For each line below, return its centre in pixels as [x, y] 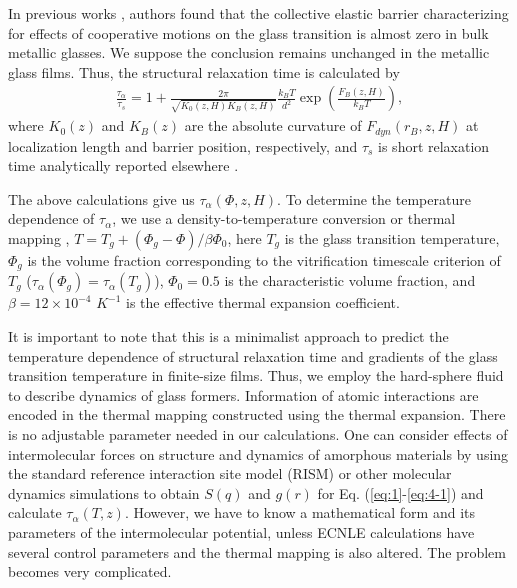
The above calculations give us [101, 198]
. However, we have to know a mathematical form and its [300, 512]
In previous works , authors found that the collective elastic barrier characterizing [258, 13]
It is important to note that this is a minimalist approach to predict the [228, 335]
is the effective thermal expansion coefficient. [263, 302]
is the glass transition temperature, [392, 237]
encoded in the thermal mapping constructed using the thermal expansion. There [257, 414]
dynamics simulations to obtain [104, 492]
